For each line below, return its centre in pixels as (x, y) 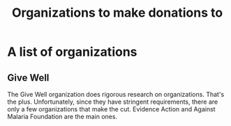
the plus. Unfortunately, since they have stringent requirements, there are (113, 102)
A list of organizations (72, 52)
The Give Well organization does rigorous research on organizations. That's (116, 94)
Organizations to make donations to (117, 13)
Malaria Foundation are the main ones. (62, 117)
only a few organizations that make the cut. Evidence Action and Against (111, 109)
